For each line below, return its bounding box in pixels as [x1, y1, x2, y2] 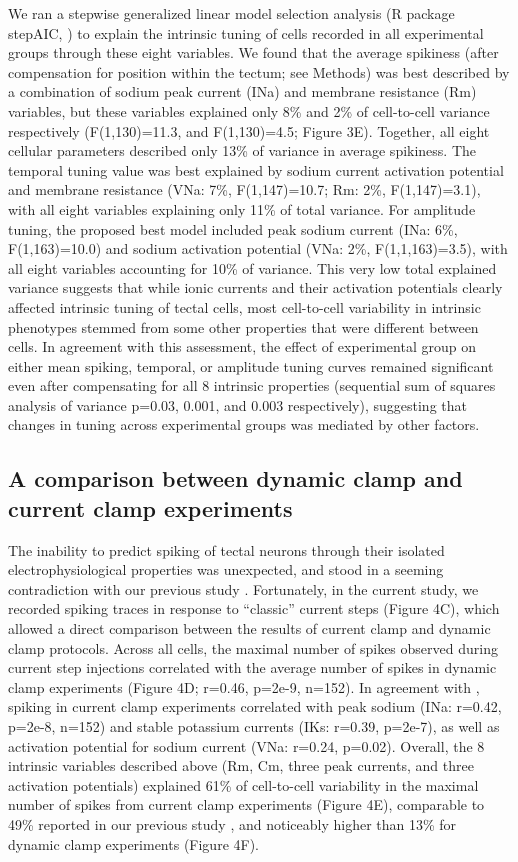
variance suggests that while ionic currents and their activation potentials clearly [8, 277, 503, 298]
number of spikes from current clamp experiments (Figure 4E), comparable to [8, 794, 485, 815]
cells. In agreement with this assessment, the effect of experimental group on [8, 336, 476, 357]
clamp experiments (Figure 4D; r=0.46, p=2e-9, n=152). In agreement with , [8, 676, 480, 697]
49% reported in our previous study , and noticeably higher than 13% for [8, 813, 457, 834]
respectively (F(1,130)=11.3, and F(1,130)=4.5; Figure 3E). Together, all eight [8, 120, 490, 141]
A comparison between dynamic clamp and [8, 463, 463, 494]
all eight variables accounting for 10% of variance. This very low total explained [8, 257, 497, 278]
